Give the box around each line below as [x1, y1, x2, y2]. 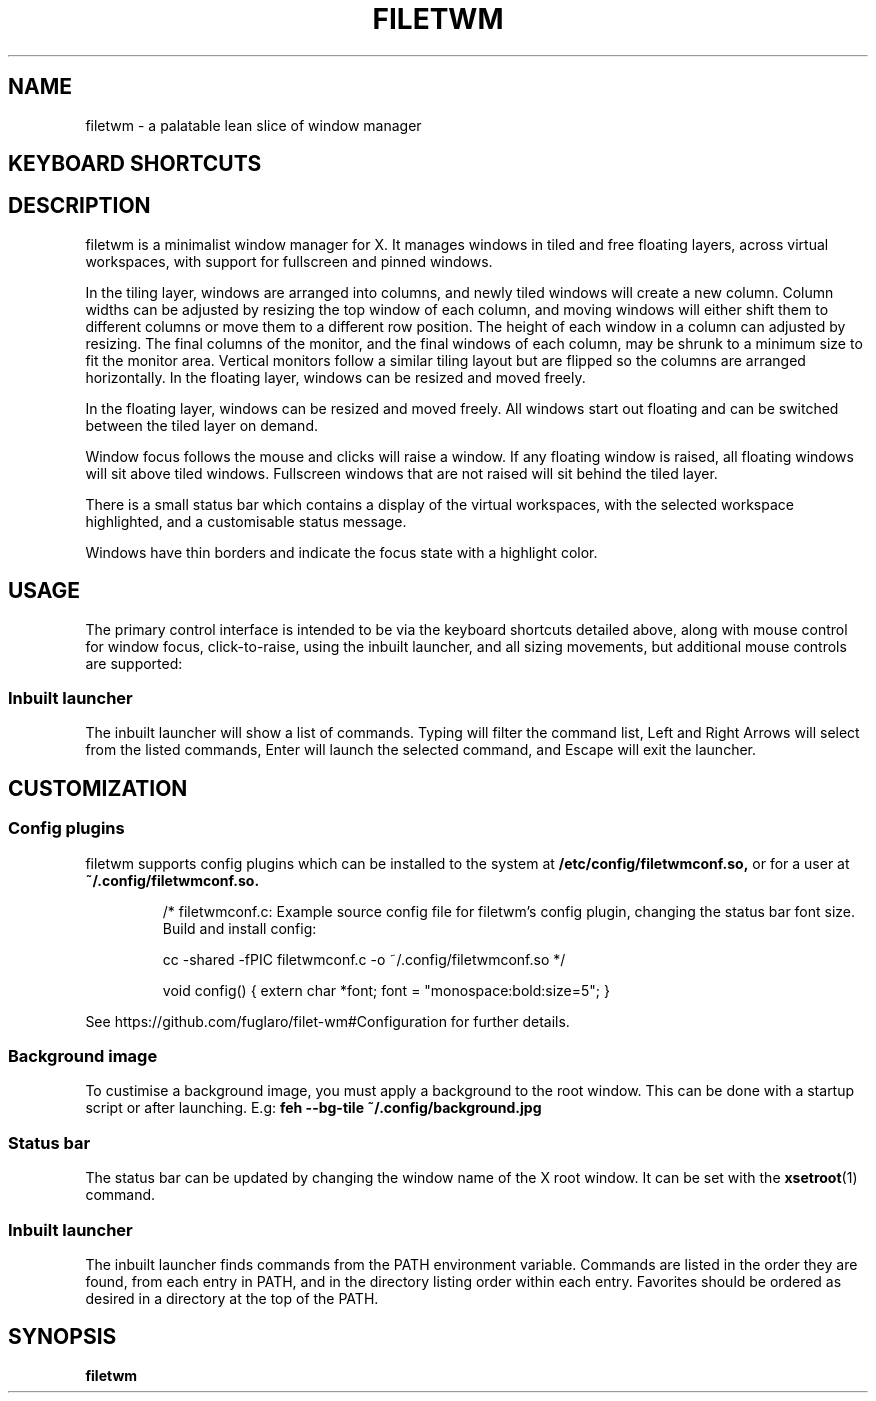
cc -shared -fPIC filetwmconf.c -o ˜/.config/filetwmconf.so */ [162, 950, 566, 968]
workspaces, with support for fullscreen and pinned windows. [85, 252, 493, 270]
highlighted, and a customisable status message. [85, 512, 407, 530]
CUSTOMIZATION [8, 775, 188, 801]
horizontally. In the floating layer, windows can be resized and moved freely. [85, 368, 586, 386]
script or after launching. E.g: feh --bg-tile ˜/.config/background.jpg [85, 1099, 542, 1117]
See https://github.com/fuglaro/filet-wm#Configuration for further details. [85, 1012, 570, 1030]
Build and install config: [162, 919, 317, 937]
